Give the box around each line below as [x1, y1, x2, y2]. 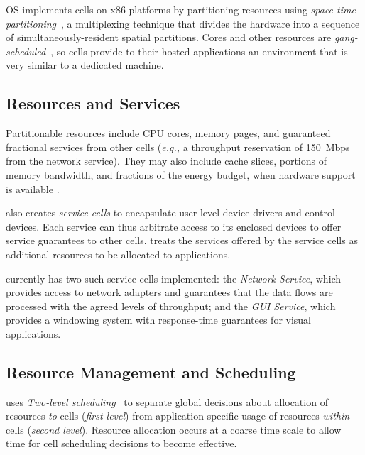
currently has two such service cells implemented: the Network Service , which [6, 270, 342, 285]
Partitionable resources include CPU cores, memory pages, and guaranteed [6, 126, 331, 141]
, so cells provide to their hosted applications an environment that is [50, 43, 348, 58]
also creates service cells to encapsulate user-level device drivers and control [6, 205, 335, 220]
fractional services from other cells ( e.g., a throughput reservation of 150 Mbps [6, 139, 350, 154]
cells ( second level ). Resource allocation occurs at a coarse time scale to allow [6, 422, 342, 437]
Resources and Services [6, 92, 180, 114]
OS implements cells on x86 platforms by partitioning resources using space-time [6, 2, 356, 16]
